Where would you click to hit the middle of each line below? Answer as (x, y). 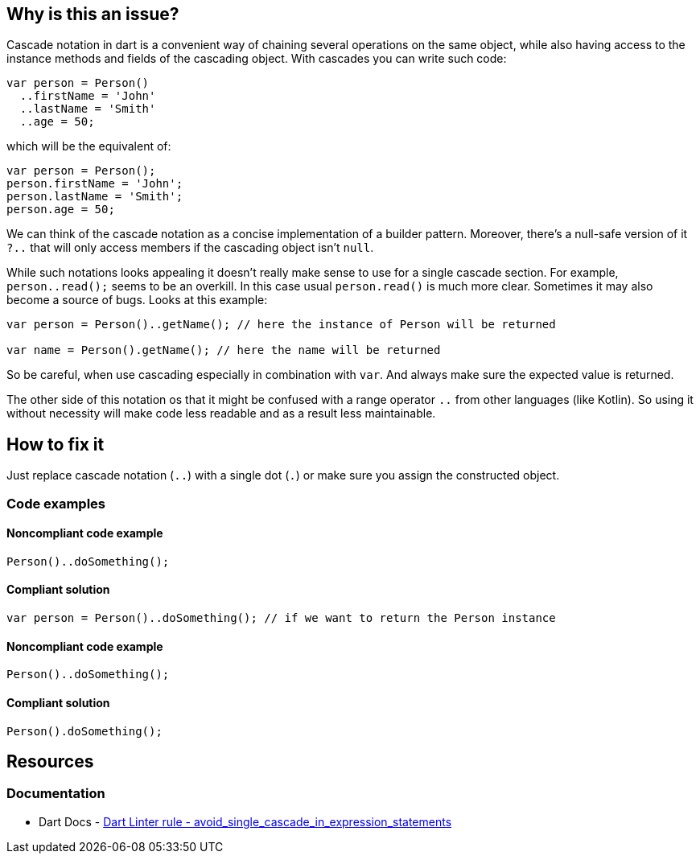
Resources (50, 761)
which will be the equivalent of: (89, 146)
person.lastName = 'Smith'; (95, 197)
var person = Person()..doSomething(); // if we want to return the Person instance (281, 618)
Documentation (56, 794)
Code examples (56, 503)
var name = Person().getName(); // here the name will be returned (224, 350)
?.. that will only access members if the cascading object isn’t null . (190, 248)
